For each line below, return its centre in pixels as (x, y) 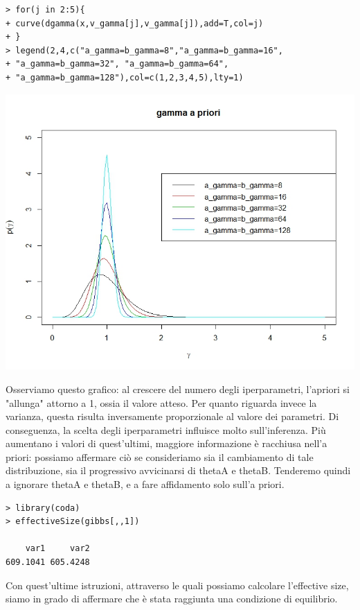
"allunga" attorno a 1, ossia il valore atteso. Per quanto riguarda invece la (161, 402)
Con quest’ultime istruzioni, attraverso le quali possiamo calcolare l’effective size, (177, 585)
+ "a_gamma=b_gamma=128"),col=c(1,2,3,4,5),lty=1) (125, 77)
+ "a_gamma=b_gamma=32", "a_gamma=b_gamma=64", (117, 64)
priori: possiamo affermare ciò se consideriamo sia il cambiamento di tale (160, 456)
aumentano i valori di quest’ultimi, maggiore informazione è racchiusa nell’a (166, 443)
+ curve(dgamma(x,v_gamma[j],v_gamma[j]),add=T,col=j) (135, 23)
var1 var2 (57, 549)
